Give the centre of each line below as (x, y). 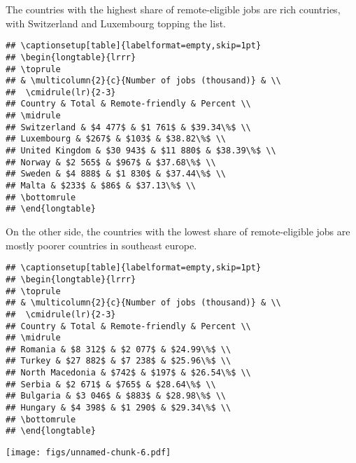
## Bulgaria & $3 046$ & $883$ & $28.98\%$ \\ (116, 396)
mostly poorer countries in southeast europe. (101, 245)
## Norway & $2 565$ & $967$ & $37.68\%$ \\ (111, 162)
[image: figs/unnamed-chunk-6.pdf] (88, 453)
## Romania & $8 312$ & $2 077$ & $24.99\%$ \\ (119, 349)
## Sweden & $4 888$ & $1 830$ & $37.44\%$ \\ (116, 174)
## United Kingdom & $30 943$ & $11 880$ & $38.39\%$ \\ (141, 151)
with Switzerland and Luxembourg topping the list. (116, 23)
